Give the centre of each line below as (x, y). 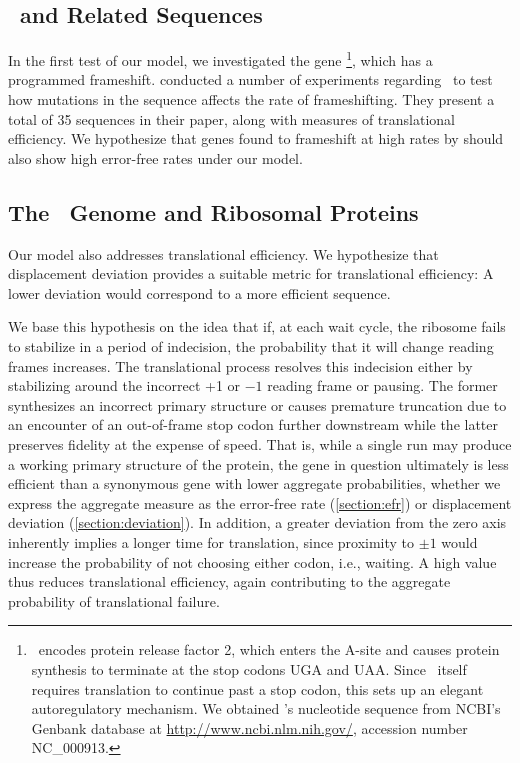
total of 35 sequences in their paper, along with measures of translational (231, 118)
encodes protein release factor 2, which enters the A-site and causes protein (269, 649)
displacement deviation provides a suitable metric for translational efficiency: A (251, 273)
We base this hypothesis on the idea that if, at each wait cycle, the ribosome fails (257, 326)
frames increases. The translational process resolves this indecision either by (240, 365)
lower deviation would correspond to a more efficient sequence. (199, 292)
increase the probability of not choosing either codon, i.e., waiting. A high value (252, 561)
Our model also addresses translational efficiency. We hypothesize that (223, 253)
